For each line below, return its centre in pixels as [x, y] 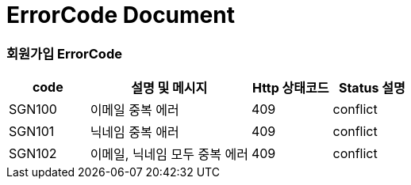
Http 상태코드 [290, 88]
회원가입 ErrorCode [64, 53]
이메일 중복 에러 [134, 110]
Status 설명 [372, 88]
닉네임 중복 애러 [134, 132]
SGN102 [33, 154]
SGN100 [33, 109]
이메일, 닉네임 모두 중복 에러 [169, 155]
